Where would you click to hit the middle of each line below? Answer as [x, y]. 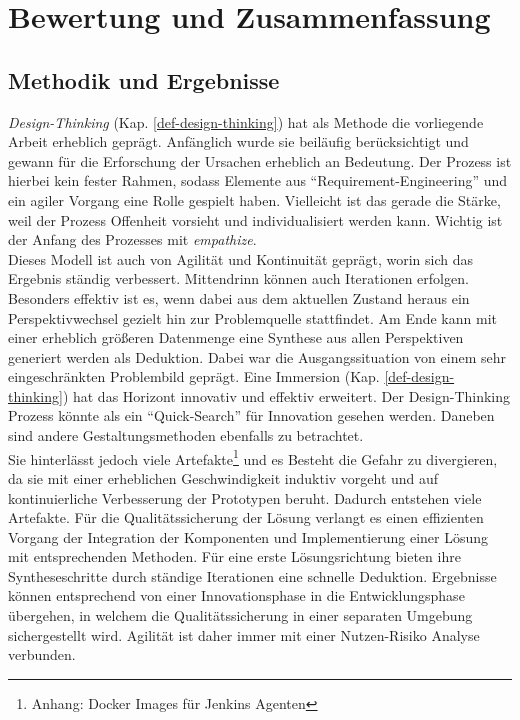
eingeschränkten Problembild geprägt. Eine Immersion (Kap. [194, 376]
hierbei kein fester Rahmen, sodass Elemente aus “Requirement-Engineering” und [258, 180]
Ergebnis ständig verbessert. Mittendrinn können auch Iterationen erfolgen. [238, 278]
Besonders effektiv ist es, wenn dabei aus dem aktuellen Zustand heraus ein [239, 297]
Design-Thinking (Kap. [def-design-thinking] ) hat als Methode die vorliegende [246, 121]
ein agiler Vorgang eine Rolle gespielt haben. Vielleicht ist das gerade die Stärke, [254, 199]
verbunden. [42, 654]
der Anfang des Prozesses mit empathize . [132, 239]
